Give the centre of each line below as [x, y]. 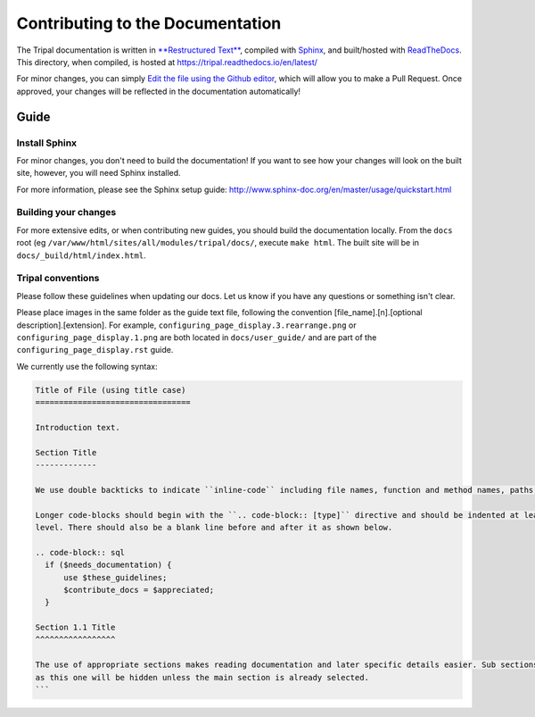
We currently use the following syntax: [87, 366]
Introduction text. [78, 427]
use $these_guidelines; [115, 577]
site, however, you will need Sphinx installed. [99, 173]
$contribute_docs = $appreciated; [139, 590]
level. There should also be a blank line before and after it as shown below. [214, 527]
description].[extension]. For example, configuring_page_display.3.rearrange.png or [186, 325]
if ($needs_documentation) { [109, 565]
